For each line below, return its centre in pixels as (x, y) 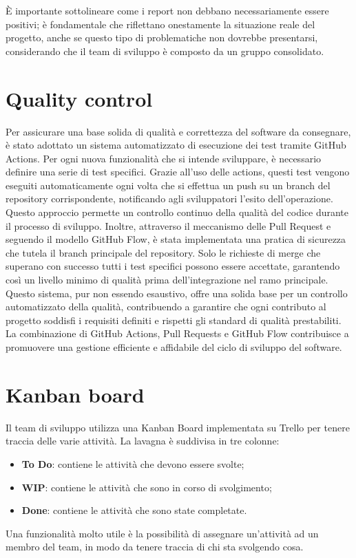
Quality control (79, 98)
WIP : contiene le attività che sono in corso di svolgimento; (147, 487)
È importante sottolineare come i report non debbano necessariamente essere (167, 10)
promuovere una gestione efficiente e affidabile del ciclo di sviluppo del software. (174, 347)
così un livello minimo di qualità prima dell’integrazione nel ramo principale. (167, 280)
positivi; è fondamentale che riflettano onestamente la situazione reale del (160, 24)
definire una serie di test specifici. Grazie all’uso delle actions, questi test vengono (178, 172)
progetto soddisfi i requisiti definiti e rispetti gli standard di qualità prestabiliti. (174, 320)
